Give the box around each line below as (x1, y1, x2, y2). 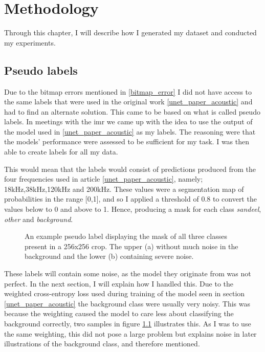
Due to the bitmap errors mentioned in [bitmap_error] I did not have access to (4, 86, 252, 97)
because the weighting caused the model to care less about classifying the (4, 308, 234, 319)
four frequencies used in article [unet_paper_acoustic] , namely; (4, 173, 203, 184)
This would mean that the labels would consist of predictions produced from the (4, 163, 256, 174)
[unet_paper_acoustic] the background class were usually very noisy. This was (4, 298, 250, 309)
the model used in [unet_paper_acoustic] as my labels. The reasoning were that (4, 126, 256, 137)
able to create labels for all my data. (4, 146, 118, 157)
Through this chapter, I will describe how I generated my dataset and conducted (4, 27, 257, 38)
